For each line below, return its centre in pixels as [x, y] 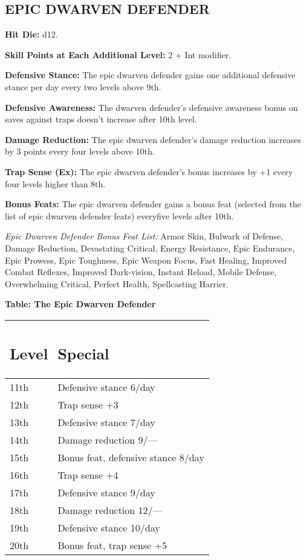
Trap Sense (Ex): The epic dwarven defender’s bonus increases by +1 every [149, 171]
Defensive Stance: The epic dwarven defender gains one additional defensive [150, 75]
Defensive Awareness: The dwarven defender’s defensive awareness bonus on [151, 107]
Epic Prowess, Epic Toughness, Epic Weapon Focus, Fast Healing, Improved [146, 260]
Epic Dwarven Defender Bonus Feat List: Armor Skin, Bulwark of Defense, [144, 236]
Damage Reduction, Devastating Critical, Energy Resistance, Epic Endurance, [150, 248]
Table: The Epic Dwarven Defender [80, 304]
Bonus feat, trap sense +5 [112, 545]
